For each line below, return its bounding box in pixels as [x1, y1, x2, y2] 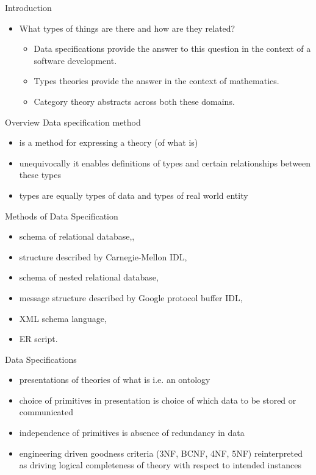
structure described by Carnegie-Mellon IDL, [19, 250, 187, 263]
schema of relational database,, [19, 230, 135, 243]
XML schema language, [19, 312, 107, 324]
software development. [34, 54, 117, 66]
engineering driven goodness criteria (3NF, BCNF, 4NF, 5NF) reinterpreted [19, 446, 303, 459]
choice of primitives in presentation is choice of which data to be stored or [19, 393, 296, 406]
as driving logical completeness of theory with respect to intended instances [19, 459, 301, 471]
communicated [19, 405, 74, 418]
